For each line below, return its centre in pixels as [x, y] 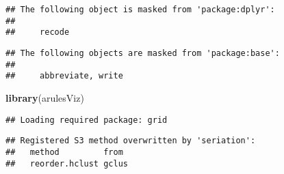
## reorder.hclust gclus [67, 163]
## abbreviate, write [64, 76]
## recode [38, 32]
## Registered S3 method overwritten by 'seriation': [131, 141]
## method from [64, 152]
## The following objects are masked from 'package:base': [143, 53]
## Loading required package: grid [87, 120]
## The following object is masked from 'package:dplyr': [140, 10]
